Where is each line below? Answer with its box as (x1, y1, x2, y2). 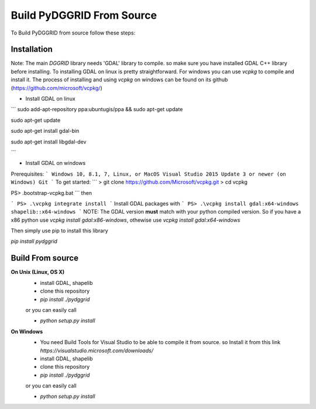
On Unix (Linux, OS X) (11, 269, 64, 276)
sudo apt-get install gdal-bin (11, 128, 80, 135)
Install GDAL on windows (25, 160, 86, 167)
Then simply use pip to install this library (11, 227, 108, 234)
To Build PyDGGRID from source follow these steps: (11, 29, 136, 36)
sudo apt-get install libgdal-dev (11, 138, 87, 145)
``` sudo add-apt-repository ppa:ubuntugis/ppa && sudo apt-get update (11, 106, 183, 113)
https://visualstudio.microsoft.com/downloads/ (40, 347, 153, 354)
